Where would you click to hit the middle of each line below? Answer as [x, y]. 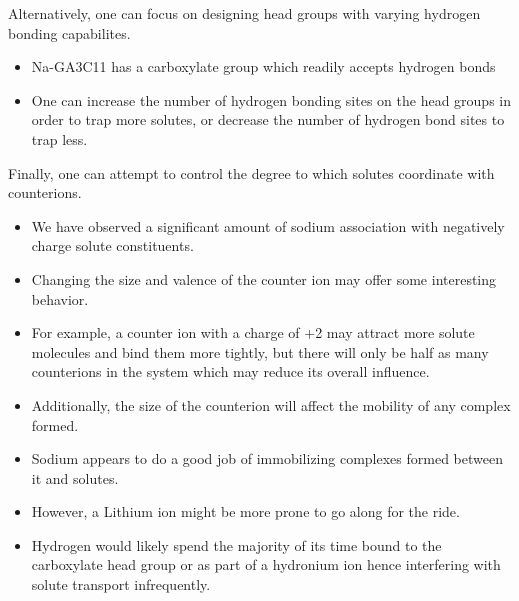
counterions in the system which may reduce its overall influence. [230, 371]
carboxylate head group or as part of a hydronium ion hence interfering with [266, 564]
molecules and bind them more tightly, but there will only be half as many [260, 351]
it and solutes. [75, 477]
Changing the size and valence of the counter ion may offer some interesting [264, 278]
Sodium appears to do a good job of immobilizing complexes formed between [267, 458]
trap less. [59, 138]
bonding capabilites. [69, 32]
